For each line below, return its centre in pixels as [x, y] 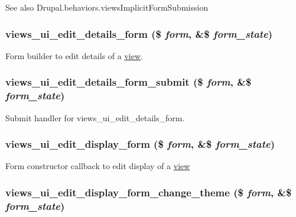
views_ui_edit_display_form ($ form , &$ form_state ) [140, 144]
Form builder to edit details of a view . [74, 55]
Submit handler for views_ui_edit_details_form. [95, 117]
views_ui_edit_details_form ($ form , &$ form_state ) [139, 33]
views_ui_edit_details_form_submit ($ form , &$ [129, 82]
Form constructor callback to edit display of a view [98, 166]
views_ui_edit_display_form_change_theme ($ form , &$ [149, 192]
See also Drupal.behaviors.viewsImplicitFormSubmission [107, 7]
